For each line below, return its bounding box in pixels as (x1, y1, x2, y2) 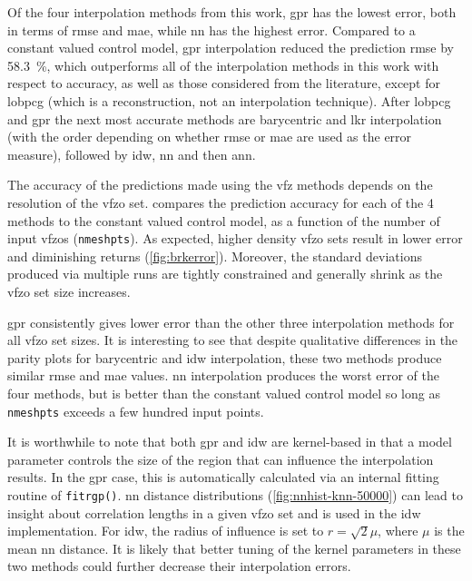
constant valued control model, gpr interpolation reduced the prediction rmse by (7, 38, 455, 57)
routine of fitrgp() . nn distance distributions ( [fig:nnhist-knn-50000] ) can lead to (7, 485, 463, 504)
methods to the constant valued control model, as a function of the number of (7, 211, 440, 230)
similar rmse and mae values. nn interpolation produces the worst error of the (7, 366, 439, 385)
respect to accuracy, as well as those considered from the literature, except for (7, 74, 440, 93)
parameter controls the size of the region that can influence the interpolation (7, 449, 434, 468)
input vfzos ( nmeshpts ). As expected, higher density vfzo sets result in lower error (7, 229, 463, 248)
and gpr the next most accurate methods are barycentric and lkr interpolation (7, 109, 442, 128)
